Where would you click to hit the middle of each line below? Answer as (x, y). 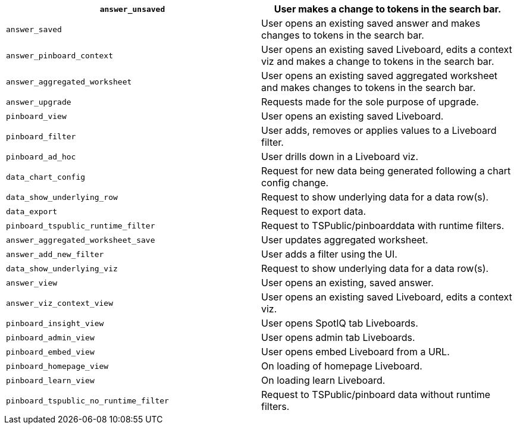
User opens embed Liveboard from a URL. (355, 352)
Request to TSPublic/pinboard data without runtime (376, 394)
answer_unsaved (132, 9)
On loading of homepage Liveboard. (342, 366)
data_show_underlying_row (62, 197)
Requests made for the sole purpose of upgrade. (370, 102)
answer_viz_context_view (60, 303)
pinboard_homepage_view (57, 366)
